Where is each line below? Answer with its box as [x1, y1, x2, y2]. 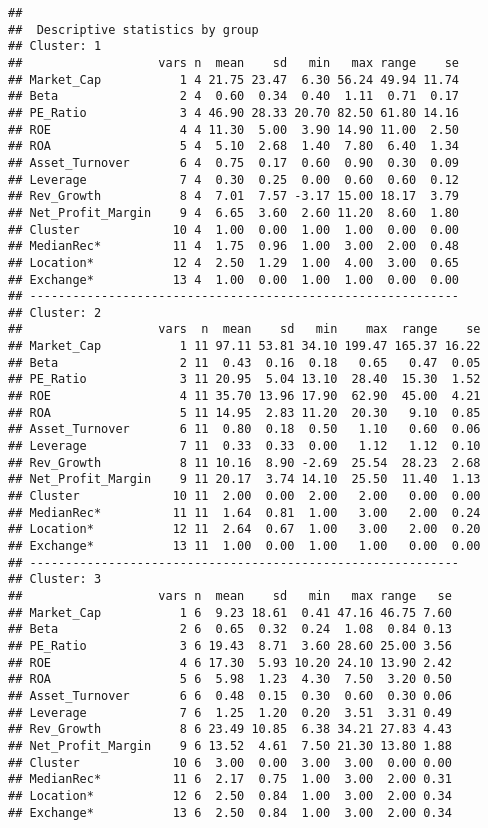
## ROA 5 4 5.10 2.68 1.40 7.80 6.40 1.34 [8, 139, 460, 154]
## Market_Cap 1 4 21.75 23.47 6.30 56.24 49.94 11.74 [8, 72, 460, 87]
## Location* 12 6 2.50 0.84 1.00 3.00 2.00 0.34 [8, 788, 452, 803]
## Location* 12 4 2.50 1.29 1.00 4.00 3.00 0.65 [8, 255, 460, 270]
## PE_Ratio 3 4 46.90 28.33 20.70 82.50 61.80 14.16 [8, 105, 460, 120]
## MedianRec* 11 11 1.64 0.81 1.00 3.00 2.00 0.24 [8, 505, 481, 520]
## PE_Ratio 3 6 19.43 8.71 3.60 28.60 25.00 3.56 [8, 638, 452, 653]
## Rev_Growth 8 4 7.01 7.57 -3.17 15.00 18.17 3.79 [8, 189, 460, 204]
